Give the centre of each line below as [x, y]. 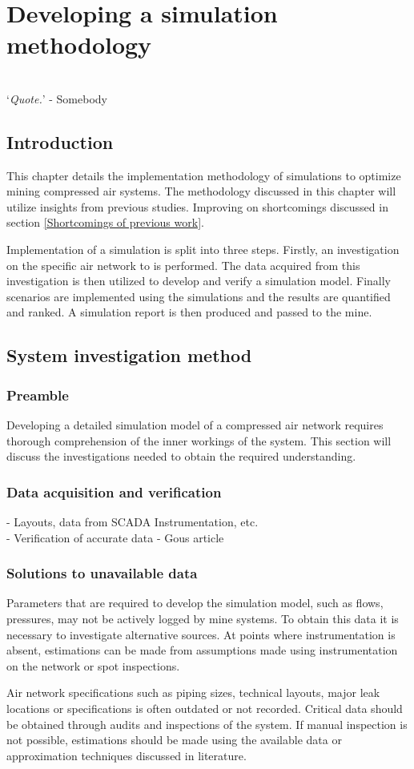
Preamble [38, 395]
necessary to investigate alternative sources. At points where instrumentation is [201, 634]
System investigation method [129, 355]
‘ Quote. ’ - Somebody [57, 98]
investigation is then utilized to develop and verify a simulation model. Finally [199, 281]
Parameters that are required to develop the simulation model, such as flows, [195, 603]
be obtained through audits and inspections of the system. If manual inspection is [207, 724]
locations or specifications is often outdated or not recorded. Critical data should [205, 709]
